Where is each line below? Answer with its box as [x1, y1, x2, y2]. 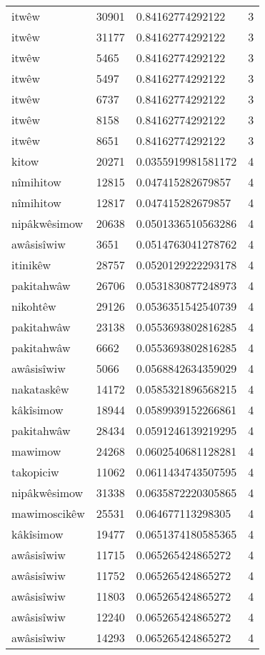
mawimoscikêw [11, 505, 85, 521]
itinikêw [11, 256, 51, 273]
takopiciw [11, 464, 59, 480]
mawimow [11, 443, 61, 459]
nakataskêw [11, 381, 69, 397]
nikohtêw [11, 298, 56, 314]
